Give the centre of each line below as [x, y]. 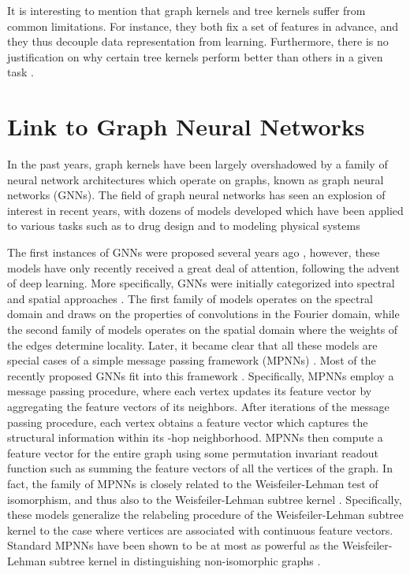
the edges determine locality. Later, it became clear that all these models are [192, 344]
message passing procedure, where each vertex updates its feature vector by [190, 391]
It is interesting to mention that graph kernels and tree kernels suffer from [186, 10]
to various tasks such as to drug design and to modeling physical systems [184, 226]
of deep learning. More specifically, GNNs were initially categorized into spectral [201, 283]
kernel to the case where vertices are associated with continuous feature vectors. [200, 530]
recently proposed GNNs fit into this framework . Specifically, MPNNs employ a [201, 375]
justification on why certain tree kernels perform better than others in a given [195, 56]
